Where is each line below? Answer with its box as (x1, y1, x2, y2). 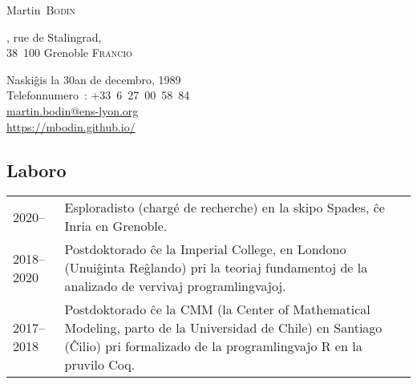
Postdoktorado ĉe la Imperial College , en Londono (64, 240, 346, 259)
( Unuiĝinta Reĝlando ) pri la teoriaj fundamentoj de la (64, 258, 368, 277)
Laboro (6, 157, 67, 182)
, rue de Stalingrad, (6, 28, 102, 45)
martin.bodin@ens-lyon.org (6, 102, 139, 119)
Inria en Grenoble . (64, 216, 168, 236)
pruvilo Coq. (64, 355, 136, 374)
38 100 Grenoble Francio (6, 44, 132, 61)
